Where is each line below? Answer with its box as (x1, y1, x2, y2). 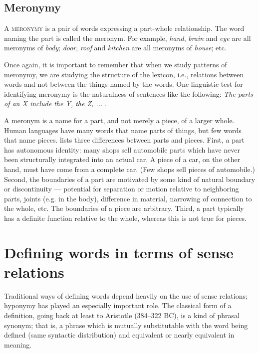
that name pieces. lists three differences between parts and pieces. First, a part (4, 135, 245, 145)
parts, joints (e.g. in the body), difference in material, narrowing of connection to (4, 193, 252, 203)
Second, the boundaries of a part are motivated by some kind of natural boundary (4, 174, 256, 184)
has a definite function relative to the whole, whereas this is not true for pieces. (4, 212, 247, 223)
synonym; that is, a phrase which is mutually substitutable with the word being (4, 320, 248, 330)
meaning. (4, 339, 32, 350)
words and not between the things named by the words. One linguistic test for (4, 79, 243, 89)
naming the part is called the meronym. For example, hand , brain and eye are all (4, 32, 251, 43)
